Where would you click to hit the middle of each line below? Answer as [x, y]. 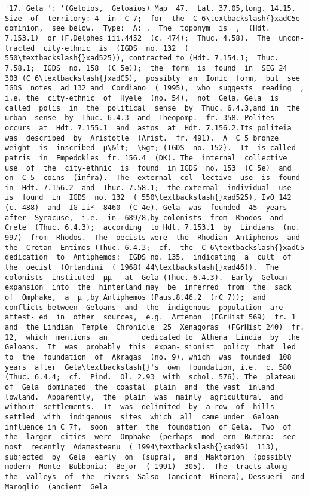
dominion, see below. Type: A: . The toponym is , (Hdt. [137, 28]
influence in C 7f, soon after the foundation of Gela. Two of [148, 427]
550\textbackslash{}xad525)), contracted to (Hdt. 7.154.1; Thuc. [142, 58]
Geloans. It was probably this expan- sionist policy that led [150, 347]
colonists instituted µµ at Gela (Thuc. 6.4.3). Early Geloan [146, 277]
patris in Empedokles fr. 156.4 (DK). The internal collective [146, 158]
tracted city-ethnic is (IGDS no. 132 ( [97, 48]
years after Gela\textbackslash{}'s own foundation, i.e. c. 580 [148, 367]
